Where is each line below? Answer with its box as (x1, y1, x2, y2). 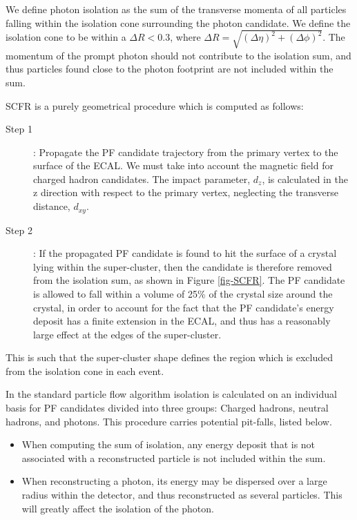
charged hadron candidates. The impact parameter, (33, 171, 251, 186)
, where (170, 30, 201, 44)
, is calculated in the (262, 171, 348, 186)
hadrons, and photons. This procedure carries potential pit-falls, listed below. (6, 414, 332, 428)
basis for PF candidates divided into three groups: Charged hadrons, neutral (6, 401, 329, 415)
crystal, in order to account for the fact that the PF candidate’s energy (33, 300, 334, 314)
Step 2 (6, 222, 32, 237)
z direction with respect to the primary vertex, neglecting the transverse (33, 185, 338, 200)
